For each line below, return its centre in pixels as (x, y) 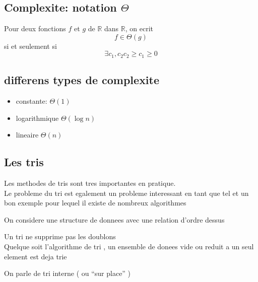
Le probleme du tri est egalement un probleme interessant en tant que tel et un (126, 193)
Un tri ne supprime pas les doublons (60, 236)
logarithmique (37, 118)
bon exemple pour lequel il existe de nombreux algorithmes (95, 203)
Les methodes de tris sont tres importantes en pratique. (90, 183)
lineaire (27, 135)
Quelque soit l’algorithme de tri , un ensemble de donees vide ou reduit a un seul (129, 246)
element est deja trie (36, 256)
